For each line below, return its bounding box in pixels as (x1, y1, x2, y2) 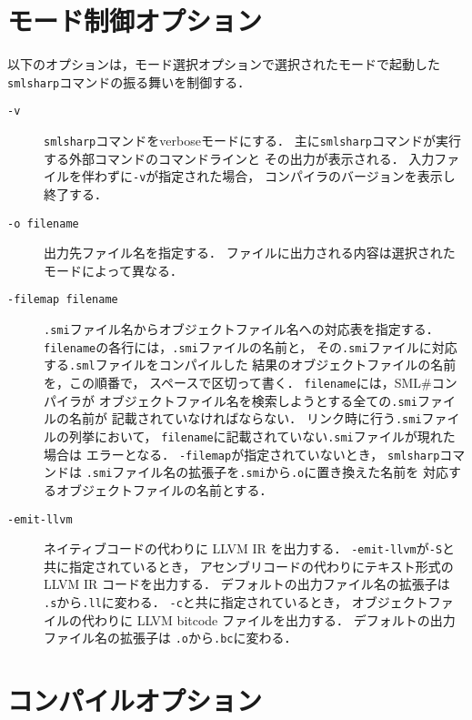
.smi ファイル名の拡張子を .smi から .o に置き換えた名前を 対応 (85, 462, 448, 482)
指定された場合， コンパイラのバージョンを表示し (158, 167, 456, 186)
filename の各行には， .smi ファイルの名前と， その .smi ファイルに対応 (44, 337, 457, 356)
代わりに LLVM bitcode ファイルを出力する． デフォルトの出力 (81, 610, 456, 629)
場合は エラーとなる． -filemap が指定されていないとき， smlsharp (44, 444, 440, 463)
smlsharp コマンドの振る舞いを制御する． (7, 72, 251, 91)
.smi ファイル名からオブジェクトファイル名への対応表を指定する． (44, 319, 439, 339)
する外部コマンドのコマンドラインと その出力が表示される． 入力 (44, 148, 435, 167)
